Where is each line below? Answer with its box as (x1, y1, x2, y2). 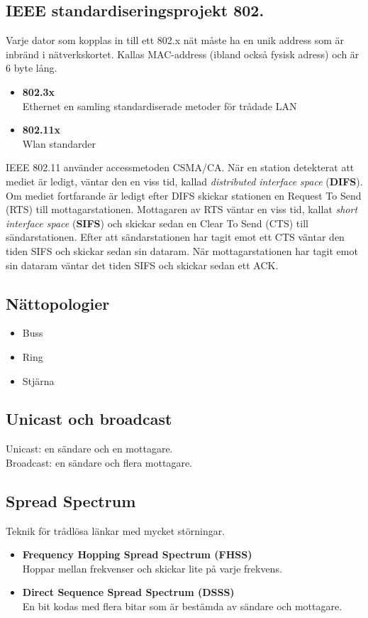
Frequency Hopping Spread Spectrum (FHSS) (22, 547, 252, 562)
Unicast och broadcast (6, 408, 172, 430)
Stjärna (22, 373, 55, 388)
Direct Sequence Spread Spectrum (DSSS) (22, 585, 235, 600)
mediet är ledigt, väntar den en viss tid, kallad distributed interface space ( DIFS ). (6, 173, 363, 188)
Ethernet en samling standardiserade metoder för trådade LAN (22, 98, 297, 113)
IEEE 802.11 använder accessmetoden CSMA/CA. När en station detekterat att (6, 160, 355, 175)
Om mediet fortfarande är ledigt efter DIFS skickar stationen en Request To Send (6, 188, 362, 202)
